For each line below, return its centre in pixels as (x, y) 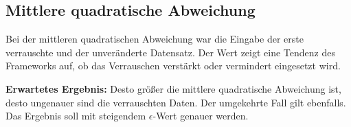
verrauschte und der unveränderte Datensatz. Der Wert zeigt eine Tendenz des (170, 52)
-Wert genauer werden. (201, 116)
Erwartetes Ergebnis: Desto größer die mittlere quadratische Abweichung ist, (173, 88)
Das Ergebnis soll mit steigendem (76, 116)
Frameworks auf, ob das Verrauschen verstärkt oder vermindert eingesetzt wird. (173, 66)
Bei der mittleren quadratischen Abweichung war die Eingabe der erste (155, 39)
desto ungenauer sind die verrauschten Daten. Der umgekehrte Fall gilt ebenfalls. (176, 102)
